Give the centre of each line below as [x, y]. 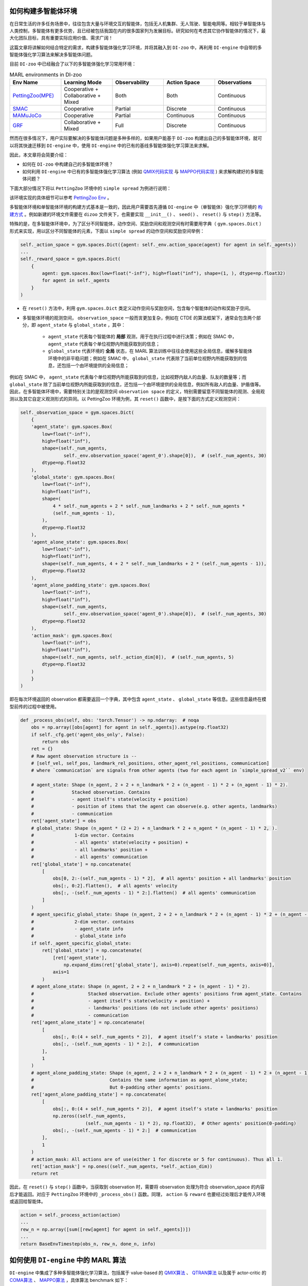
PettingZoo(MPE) [33, 96]
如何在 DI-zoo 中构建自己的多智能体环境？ [68, 164]
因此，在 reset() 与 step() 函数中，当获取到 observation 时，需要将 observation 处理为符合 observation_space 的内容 [137, 1187]
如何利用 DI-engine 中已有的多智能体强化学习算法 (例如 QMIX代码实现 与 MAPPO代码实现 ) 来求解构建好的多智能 [143, 171]
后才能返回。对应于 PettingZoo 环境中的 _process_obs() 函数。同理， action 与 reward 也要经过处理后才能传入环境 [137, 1194]
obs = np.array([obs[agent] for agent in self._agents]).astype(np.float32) [130, 727]
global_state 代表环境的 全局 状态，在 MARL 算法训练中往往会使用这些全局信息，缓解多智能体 [150, 351]
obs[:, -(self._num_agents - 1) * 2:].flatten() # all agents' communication [154, 893]
